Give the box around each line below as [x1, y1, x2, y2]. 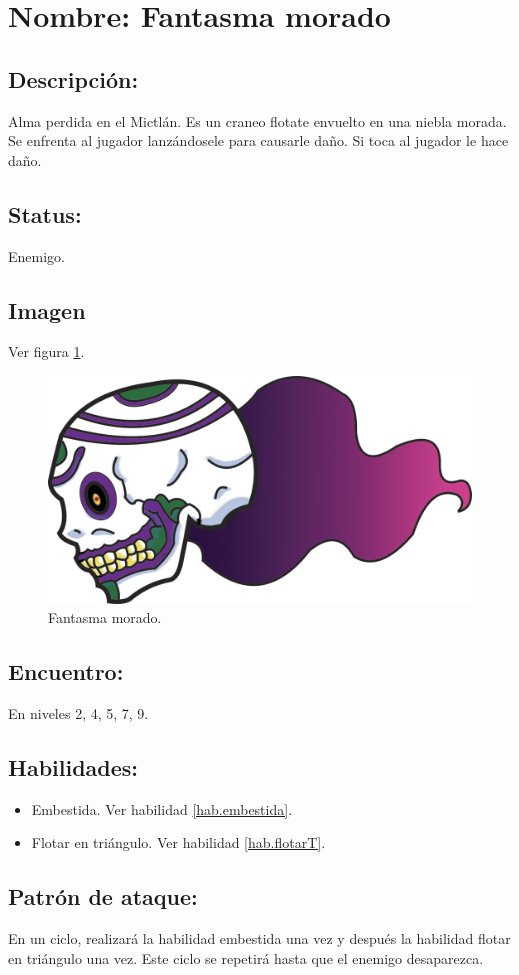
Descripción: [8, 63, 139, 94]
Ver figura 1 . [8, 341, 85, 362]
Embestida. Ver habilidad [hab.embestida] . [31, 798, 293, 819]
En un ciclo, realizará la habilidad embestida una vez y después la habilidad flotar [8, 928, 511, 949]
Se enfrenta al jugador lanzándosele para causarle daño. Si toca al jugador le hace [8, 130, 509, 151]
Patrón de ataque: [8, 881, 198, 912]
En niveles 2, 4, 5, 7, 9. [8, 703, 149, 724]
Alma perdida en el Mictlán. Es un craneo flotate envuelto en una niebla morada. [8, 110, 507, 131]
